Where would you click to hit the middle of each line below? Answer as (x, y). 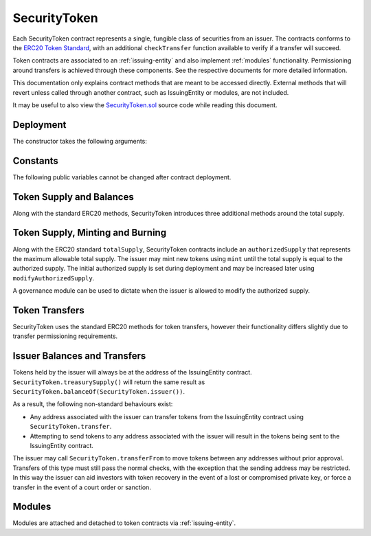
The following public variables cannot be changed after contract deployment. (122, 177)
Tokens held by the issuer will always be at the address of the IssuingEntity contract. (132, 372)
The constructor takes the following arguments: (80, 141)
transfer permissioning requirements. (65, 336)
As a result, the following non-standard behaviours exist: (93, 404)
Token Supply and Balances (73, 197)
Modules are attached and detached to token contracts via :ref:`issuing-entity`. (124, 523)
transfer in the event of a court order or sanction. (82, 487)
